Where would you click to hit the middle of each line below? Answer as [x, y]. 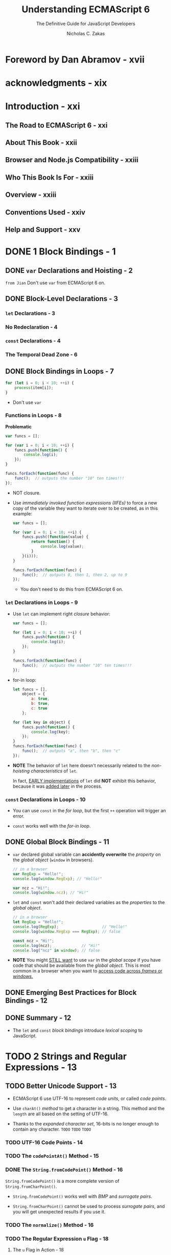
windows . [23, 977]
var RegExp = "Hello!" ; [38, 874]
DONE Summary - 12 [38, 1018]
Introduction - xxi [43, 106]
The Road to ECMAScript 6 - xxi [56, 125]
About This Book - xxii [41, 143]
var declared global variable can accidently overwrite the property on [87, 854]
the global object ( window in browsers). [53, 860]
